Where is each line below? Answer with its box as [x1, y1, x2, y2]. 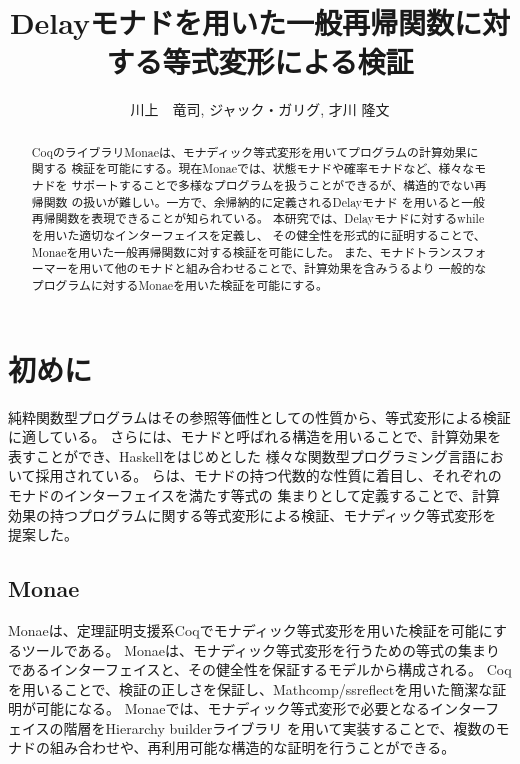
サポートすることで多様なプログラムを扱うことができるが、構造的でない [71, 177, 475, 194]
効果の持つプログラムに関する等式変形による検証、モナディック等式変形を [8, 504, 497, 525]
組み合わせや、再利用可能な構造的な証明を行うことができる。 [49, 737, 456, 758]
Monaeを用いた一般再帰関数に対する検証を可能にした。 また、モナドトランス [31, 243, 463, 260]
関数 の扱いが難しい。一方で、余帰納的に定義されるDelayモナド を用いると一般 [43, 193, 485, 210]
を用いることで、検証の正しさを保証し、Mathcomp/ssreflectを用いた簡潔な [8, 678, 493, 699]
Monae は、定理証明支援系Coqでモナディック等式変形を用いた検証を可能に [8, 619, 493, 640]
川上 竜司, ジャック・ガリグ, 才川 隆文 [130, 99, 390, 120]
